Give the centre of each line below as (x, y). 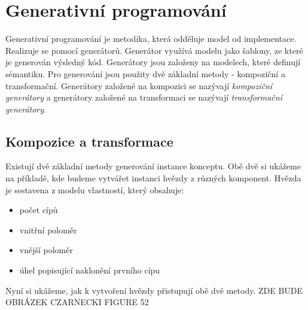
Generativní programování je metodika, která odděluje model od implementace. (151, 39)
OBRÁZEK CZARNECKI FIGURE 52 (77, 302)
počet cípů (39, 210)
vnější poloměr (46, 250)
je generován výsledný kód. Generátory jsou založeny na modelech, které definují (153, 62)
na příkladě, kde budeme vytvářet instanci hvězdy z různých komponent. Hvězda (153, 178)
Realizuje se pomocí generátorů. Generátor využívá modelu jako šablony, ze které (154, 50)
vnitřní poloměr (48, 230)
